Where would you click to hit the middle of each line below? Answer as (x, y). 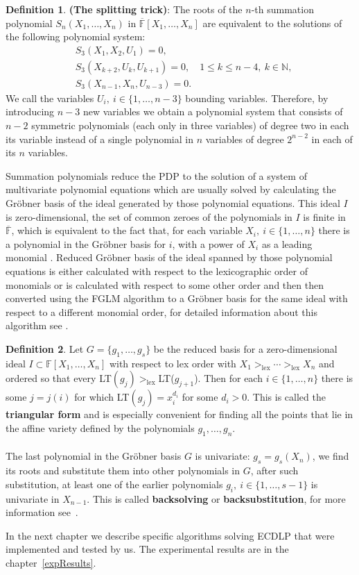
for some (200, 397)
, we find (331, 456)
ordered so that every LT (59, 378)
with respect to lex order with (173, 363)
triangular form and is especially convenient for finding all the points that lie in (179, 414)
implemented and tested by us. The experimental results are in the (147, 549)
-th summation (282, 9)
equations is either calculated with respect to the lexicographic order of (157, 271)
